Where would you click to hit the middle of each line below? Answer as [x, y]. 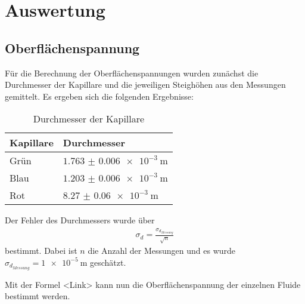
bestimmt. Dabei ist [41, 251]
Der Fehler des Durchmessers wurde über [80, 220]
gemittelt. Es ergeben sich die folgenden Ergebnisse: [99, 96]
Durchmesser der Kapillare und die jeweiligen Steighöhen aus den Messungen [145, 85]
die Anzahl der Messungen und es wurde [162, 251]
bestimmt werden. [38, 296]
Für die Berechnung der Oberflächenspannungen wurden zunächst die [132, 73]
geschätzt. [108, 262]
